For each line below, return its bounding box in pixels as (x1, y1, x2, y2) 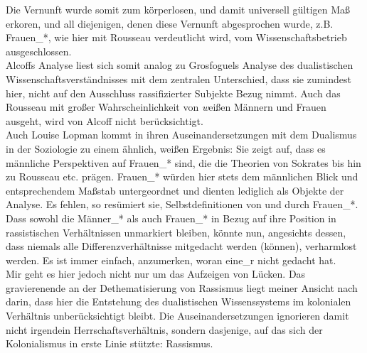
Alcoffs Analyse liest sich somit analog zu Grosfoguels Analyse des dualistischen (6, 58, 353, 72)
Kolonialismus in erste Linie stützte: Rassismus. (6, 336, 213, 351)
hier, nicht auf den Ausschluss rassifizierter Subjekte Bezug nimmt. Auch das (6, 85, 341, 100)
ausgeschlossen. (6, 43, 72, 58)
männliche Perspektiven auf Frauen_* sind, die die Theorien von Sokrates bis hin (6, 155, 361, 170)
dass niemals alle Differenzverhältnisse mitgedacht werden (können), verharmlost (6, 239, 357, 254)
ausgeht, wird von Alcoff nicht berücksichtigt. (6, 113, 203, 128)
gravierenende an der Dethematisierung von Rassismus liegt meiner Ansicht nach (6, 280, 358, 295)
